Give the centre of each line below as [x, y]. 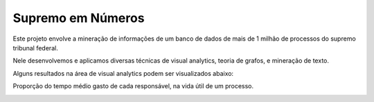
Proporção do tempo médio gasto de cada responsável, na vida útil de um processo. [133, 86]
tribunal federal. [35, 48]
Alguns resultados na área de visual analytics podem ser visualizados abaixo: [123, 73]
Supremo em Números [79, 18]
